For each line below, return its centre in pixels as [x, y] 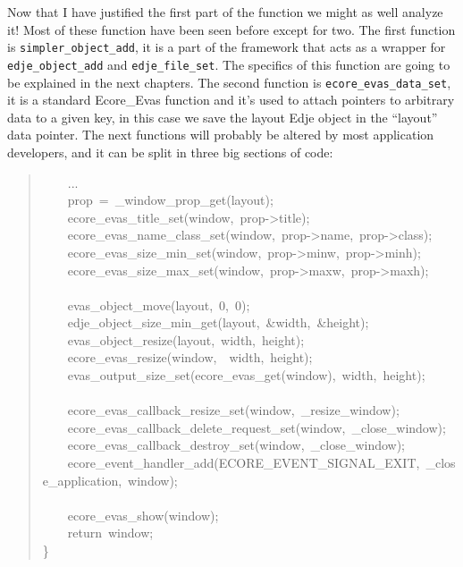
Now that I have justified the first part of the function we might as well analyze [225, 12]
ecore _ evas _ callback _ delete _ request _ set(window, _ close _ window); [257, 427]
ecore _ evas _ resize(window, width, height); [190, 357]
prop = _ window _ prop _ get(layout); [170, 200]
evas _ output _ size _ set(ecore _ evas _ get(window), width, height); [246, 375]
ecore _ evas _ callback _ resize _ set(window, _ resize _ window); [233, 410]
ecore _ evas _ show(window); [143, 515]
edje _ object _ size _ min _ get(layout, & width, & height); [218, 322]
